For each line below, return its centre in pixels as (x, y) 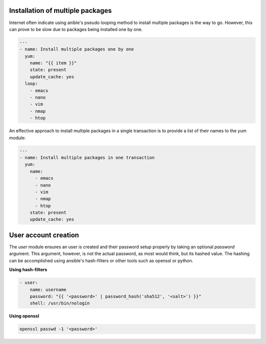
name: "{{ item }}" (53, 63)
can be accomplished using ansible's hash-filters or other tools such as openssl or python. (101, 260)
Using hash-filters (28, 270)
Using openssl (24, 316)
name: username (48, 289)
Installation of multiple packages (60, 11)
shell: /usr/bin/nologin (60, 303)
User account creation (44, 235)
